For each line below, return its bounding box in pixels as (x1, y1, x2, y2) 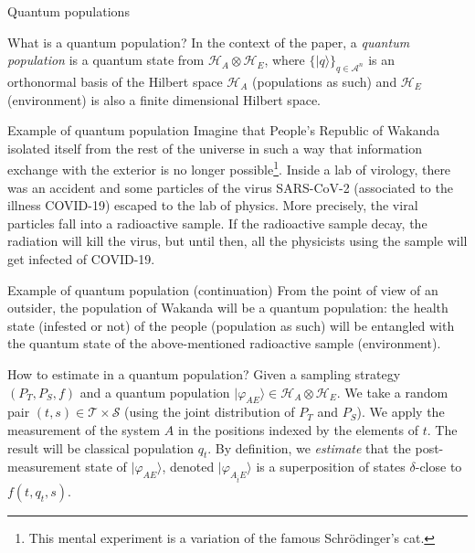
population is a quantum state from (7, 50, 205, 69)
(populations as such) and (252, 71, 397, 90)
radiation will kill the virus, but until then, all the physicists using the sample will (7, 231, 468, 250)
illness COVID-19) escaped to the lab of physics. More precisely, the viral (7, 196, 418, 215)
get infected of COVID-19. (7, 249, 155, 268)
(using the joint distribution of (124, 402, 295, 421)
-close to (415, 457, 462, 476)
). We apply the (356, 402, 445, 421)
